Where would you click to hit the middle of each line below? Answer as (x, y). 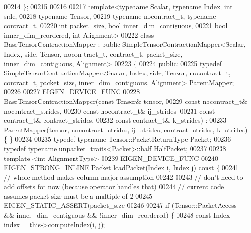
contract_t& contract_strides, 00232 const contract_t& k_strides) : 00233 (115, 120)
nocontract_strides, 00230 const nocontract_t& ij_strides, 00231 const (110, 110)
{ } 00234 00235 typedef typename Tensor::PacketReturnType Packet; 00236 (118, 139)
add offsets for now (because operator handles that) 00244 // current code (114, 186)
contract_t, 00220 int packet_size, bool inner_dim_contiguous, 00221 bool (116, 25)
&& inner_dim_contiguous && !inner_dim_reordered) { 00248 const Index (117, 215)
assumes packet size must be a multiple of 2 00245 (78, 196)
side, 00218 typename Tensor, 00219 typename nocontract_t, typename (110, 16)
